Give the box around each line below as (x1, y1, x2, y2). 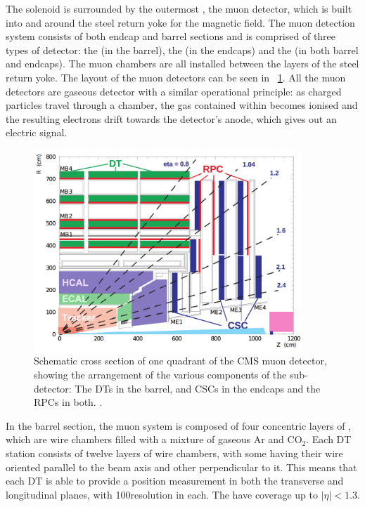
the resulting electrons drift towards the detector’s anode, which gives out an (6, 111, 337, 126)
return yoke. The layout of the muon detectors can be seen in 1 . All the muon (6, 70, 346, 84)
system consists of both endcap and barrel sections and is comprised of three (6, 29, 336, 44)
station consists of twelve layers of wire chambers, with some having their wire (6, 446, 343, 461)
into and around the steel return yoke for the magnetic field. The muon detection (6, 15, 355, 29)
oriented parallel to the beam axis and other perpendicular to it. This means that (6, 459, 357, 474)
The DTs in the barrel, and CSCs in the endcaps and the (75, 381, 321, 395)
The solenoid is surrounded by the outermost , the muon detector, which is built (6, 1, 352, 15)
